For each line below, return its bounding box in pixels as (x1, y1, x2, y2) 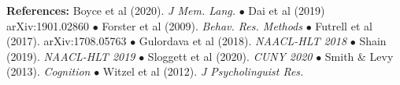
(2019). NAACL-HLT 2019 (6, 48, 135, 64)
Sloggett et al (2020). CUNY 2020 (147, 48, 313, 64)
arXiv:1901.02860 (6, 17, 90, 34)
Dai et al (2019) (248, 2, 325, 18)
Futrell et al (315, 17, 372, 34)
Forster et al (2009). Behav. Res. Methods (102, 17, 302, 34)
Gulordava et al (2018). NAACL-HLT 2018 (139, 33, 347, 49)
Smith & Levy (324, 48, 394, 64)
